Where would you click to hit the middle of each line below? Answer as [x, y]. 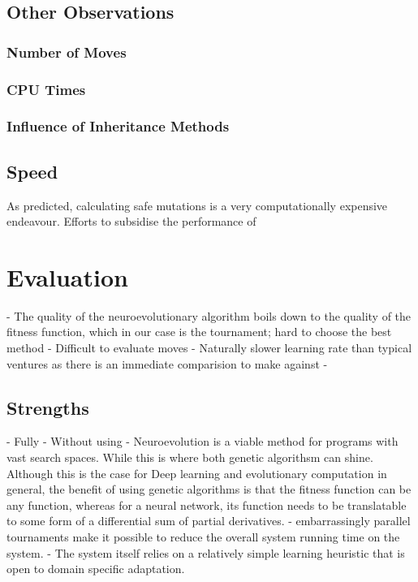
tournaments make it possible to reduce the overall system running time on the [203, 536]
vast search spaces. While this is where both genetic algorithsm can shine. [190, 457]
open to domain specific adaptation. [96, 569]
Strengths [48, 407]
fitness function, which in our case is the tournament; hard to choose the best [199, 332]
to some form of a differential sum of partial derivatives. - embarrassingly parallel [209, 521]
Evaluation [67, 276]
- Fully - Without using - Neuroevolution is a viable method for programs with [203, 441]
